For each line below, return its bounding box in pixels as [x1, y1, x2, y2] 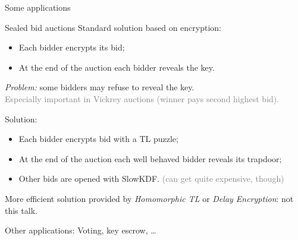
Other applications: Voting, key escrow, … [5, 224, 156, 236]
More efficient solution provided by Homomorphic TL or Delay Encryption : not [5, 192, 294, 204]
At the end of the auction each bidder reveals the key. [18, 61, 215, 73]
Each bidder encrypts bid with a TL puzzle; [18, 132, 178, 145]
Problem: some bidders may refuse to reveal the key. [5, 81, 195, 93]
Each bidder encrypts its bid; [18, 41, 125, 53]
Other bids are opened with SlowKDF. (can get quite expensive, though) [18, 172, 284, 185]
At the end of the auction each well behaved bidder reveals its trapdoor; [18, 152, 282, 165]
